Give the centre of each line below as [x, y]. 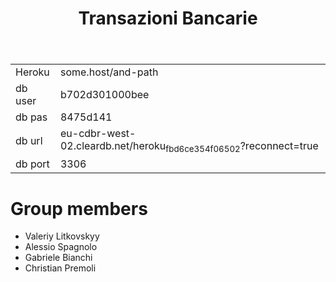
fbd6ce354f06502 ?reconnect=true [242, 147]
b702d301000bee [104, 95]
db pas [31, 117]
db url [29, 140]
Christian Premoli [60, 268]
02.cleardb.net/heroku [113, 146]
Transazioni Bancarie [168, 18]
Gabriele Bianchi [58, 258]
